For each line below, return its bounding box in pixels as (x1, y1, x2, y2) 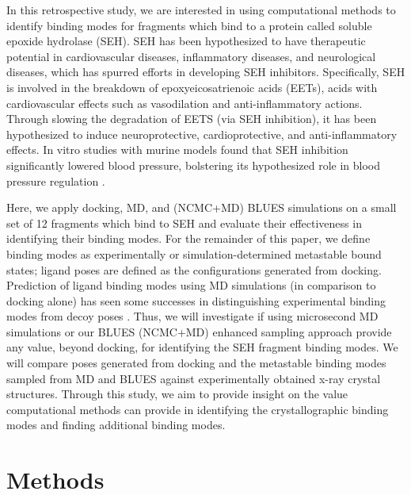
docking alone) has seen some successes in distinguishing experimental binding (6, 292, 386, 309)
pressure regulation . (6, 172, 105, 189)
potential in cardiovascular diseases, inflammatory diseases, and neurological (6, 48, 376, 64)
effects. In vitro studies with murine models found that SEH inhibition (6, 141, 348, 158)
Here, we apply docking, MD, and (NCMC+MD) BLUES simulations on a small (6, 199, 397, 216)
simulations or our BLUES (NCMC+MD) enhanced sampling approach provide (6, 323, 392, 340)
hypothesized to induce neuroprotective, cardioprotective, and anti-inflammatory (6, 125, 398, 142)
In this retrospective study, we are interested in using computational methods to (6, 2, 396, 17)
